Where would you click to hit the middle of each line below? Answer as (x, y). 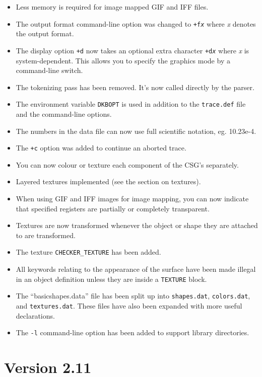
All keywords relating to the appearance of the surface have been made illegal (136, 269)
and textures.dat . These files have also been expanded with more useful (129, 305)
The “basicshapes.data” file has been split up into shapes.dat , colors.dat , (133, 296)
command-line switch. (49, 70)
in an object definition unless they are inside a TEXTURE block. (111, 279)
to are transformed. (46, 235)
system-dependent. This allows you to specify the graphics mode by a (123, 60)
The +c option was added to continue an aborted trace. (101, 148)
